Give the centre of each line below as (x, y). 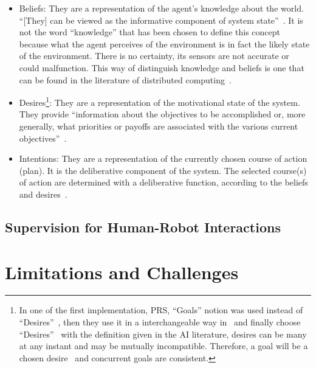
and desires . (43, 194)
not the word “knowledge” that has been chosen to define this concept (149, 32)
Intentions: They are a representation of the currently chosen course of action (163, 158)
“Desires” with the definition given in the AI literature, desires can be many (163, 334)
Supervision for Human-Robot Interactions (143, 227)
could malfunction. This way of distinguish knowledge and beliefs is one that (162, 67)
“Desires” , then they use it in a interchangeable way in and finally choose (160, 322)
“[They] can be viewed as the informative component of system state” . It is (161, 20)
